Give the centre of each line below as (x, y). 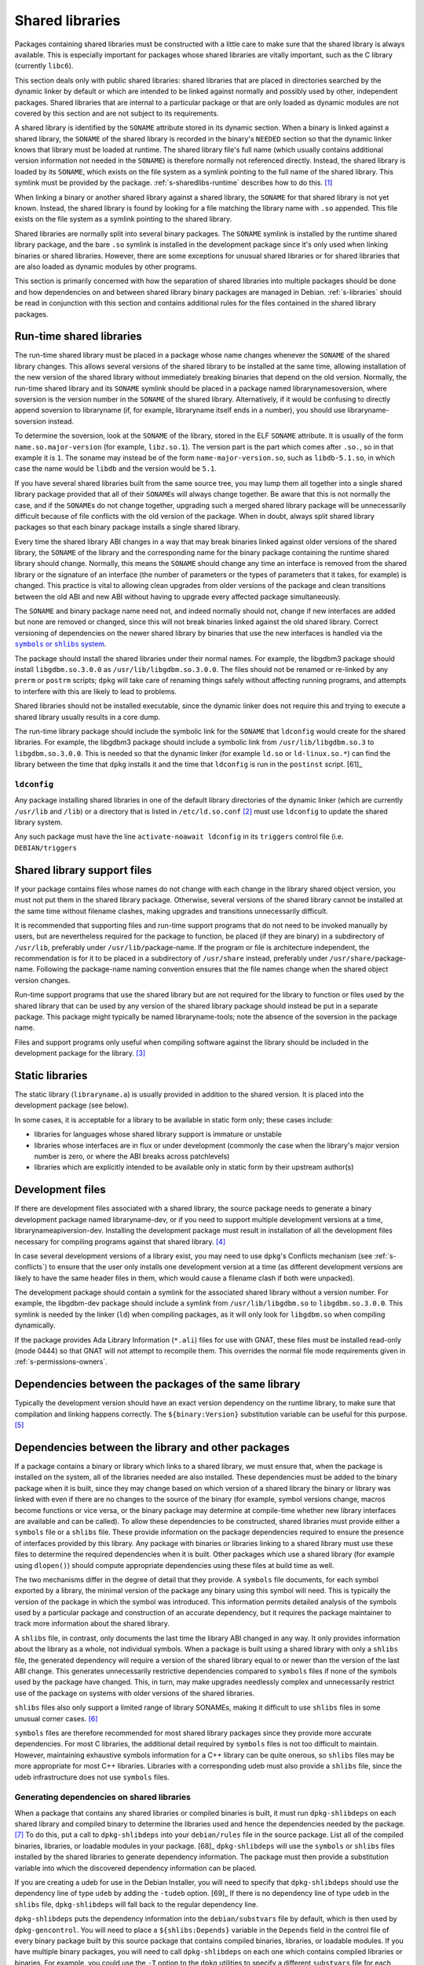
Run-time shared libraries (79, 337)
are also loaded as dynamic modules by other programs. (106, 266)
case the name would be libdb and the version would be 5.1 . (116, 468)
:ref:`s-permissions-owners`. (61, 1362)
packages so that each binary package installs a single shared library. (127, 527)
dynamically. (35, 1325)
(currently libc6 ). (44, 66)
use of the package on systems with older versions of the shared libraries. (135, 1693)
